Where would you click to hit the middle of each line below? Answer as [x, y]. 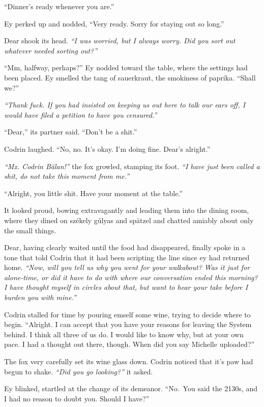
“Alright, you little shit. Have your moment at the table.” [93, 193]
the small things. [30, 230]
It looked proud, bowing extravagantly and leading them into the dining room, [127, 210]
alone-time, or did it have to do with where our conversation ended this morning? [131, 277]
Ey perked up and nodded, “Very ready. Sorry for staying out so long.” [114, 23]
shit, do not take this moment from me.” [67, 176]
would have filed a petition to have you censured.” [81, 114]
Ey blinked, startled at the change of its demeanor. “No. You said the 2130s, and [131, 388]
